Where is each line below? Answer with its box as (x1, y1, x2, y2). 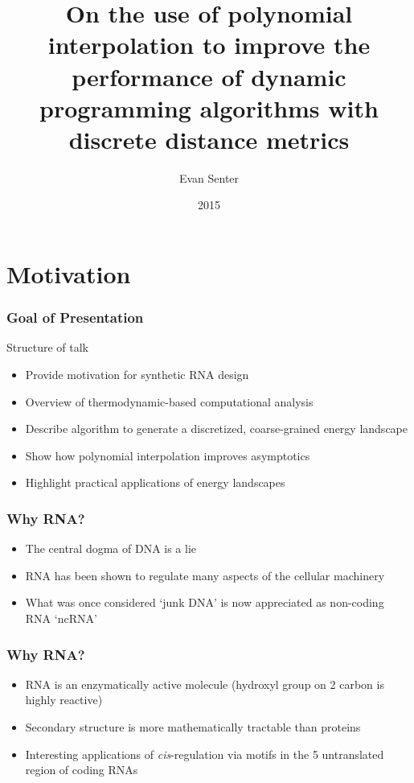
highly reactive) (25, 691, 103, 708)
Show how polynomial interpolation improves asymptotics (25, 447, 310, 464)
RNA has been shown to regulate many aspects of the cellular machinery (25, 567, 385, 583)
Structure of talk (6, 339, 88, 356)
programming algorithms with (39, 91, 379, 124)
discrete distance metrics (68, 122, 350, 155)
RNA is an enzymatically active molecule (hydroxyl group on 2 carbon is (25, 675, 384, 692)
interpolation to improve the (47, 28, 371, 61)
